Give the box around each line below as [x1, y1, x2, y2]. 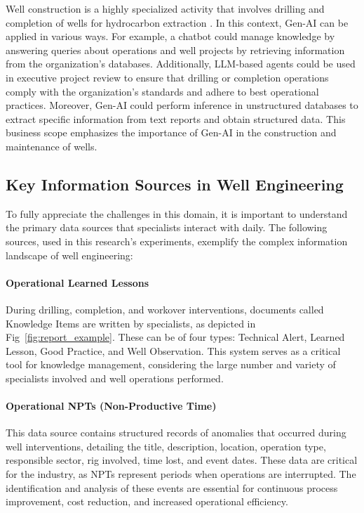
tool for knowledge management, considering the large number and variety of [6, 357, 336, 372]
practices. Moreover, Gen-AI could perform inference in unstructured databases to [6, 98, 358, 112]
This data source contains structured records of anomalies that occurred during [6, 425, 346, 440]
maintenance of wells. [6, 138, 97, 153]
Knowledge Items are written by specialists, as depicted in [6, 316, 256, 330]
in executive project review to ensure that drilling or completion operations [6, 70, 329, 84]
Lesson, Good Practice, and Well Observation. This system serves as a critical [6, 343, 341, 358]
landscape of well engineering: [6, 247, 133, 262]
